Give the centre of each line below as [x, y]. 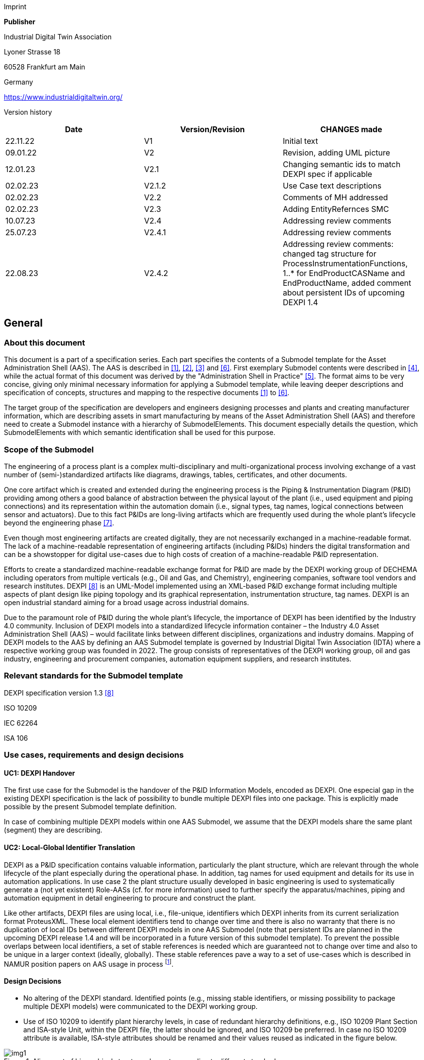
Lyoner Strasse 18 [32, 52]
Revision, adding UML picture [336, 153]
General [24, 323]
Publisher [20, 22]
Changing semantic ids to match [342, 164]
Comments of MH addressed [335, 197]
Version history [28, 112]
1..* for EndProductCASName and [344, 273]
